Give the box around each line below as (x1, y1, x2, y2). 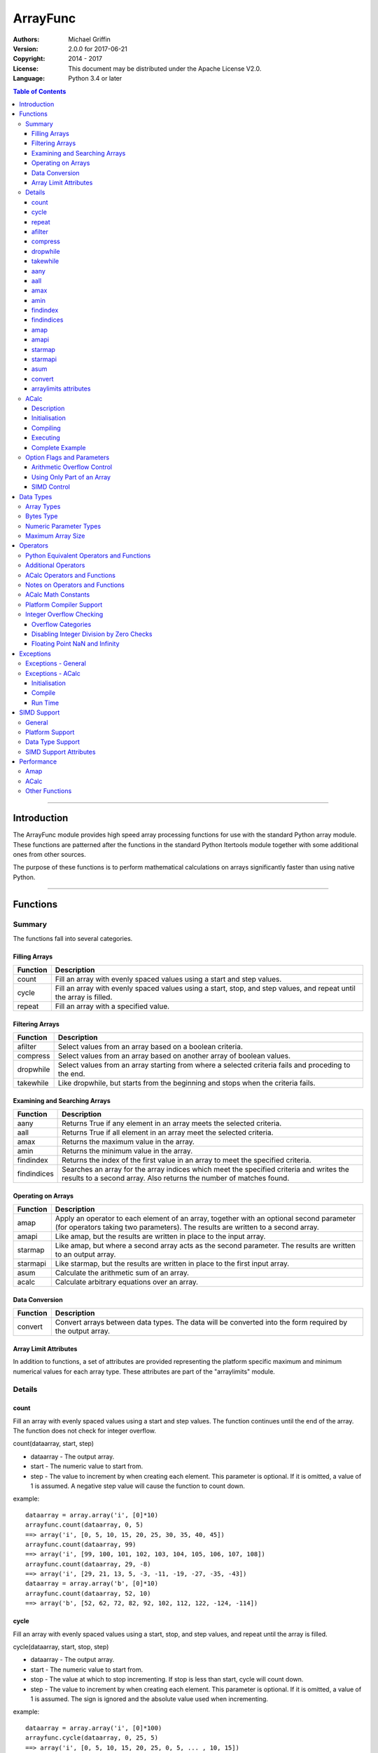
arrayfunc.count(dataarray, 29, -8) (25, 1560, 151, 1568)
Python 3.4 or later (68, 74, 122, 83)
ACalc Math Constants (25, 590, 90, 599)
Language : (13, 74, 45, 83)
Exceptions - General (25, 659, 87, 668)
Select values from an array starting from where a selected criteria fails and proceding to (57, 1060, 351, 1070)
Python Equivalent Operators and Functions (25, 551, 151, 560)
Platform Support (25, 728, 75, 736)
